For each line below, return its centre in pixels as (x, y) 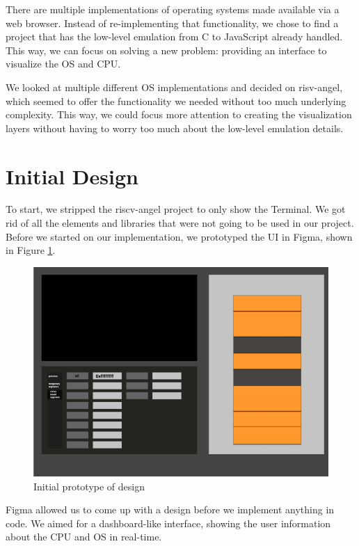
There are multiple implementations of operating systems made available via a (173, 9)
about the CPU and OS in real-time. (84, 537)
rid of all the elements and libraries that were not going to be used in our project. (180, 223)
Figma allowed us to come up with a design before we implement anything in (170, 509)
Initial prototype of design (89, 486)
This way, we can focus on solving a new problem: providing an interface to (166, 50)
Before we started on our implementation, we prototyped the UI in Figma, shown (179, 236)
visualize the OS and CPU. (63, 64)
